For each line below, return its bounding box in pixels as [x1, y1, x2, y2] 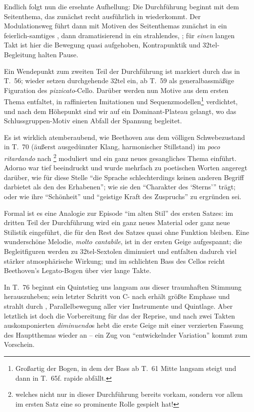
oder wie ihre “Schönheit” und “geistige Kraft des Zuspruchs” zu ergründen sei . [4, 191, 241, 201]
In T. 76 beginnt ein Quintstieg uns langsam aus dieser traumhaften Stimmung [4, 281, 242, 292]
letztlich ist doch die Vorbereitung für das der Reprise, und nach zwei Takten [4, 310, 235, 320]
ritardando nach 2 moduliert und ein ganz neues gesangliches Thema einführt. [4, 151, 236, 163]
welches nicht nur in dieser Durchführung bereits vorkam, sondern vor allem [15, 389, 243, 399]
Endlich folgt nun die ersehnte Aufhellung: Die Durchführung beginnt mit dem [4, 1, 239, 11]
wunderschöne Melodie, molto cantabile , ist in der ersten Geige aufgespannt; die [4, 236, 242, 247]
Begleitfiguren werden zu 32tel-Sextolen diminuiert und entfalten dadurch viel [4, 246, 237, 256]
